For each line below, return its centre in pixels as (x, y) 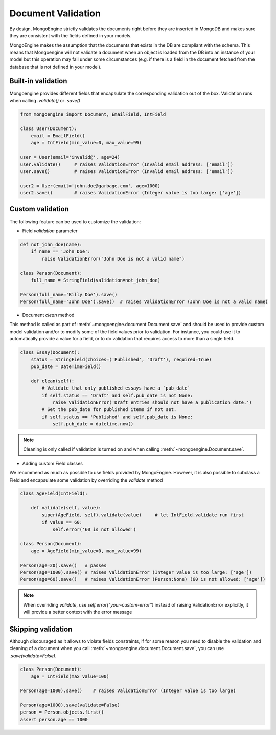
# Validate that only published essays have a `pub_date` (116, 388)
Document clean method (48, 315)
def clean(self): (53, 381)
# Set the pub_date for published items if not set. (109, 410)
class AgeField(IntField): (54, 493)
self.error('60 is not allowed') (94, 529)
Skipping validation (41, 629)
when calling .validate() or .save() (45, 100)
